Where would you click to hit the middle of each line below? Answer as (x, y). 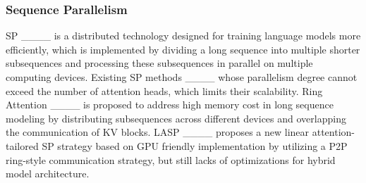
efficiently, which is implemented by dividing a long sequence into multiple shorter (183, 49)
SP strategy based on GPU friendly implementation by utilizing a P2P (195, 145)
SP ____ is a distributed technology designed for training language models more (183, 36)
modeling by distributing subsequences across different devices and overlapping (176, 118)
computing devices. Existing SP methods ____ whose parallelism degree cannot (182, 77)
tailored (22, 145)
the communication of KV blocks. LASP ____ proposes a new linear (158, 132)
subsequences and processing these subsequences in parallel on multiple (159, 63)
